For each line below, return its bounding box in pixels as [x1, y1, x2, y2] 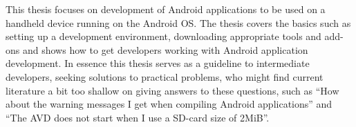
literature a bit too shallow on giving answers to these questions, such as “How [6, 83, 339, 97]
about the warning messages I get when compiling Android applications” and [6, 97, 332, 111]
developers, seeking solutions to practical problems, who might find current [6, 69, 324, 84]
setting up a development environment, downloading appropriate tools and [6, 29, 321, 43]
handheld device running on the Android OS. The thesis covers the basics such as [6, 15, 351, 30]
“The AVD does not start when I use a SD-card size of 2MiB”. [6, 110, 270, 124]
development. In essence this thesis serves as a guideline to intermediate [6, 56, 310, 70]
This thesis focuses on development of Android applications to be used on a [6, 2, 326, 16]
